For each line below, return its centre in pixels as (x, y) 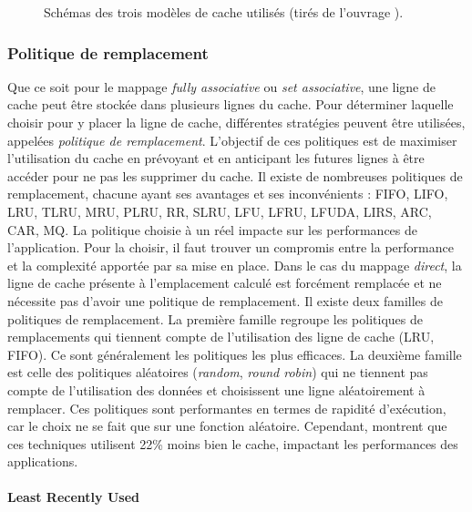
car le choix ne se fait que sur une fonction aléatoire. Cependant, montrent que (227, 426)
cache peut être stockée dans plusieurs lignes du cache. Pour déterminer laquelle (231, 104)
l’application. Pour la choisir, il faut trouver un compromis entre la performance (231, 247)
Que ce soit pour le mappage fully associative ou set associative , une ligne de (221, 86)
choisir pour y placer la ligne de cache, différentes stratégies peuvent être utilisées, (236, 122)
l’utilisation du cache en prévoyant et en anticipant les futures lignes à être (216, 158)
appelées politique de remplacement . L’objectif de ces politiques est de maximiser (232, 140)
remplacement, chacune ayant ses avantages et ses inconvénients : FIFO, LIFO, (228, 194)
